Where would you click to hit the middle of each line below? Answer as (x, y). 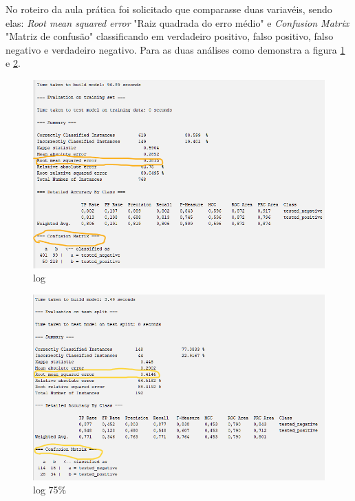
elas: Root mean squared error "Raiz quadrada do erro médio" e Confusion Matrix (177, 22)
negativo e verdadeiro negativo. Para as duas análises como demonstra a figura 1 (175, 49)
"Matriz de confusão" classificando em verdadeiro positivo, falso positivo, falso (170, 36)
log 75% (50, 490)
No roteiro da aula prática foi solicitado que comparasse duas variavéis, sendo (169, 9)
